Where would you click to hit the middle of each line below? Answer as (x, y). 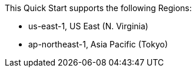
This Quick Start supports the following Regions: (98, 8)
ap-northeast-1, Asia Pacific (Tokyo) (98, 44)
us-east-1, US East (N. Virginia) (88, 26)
